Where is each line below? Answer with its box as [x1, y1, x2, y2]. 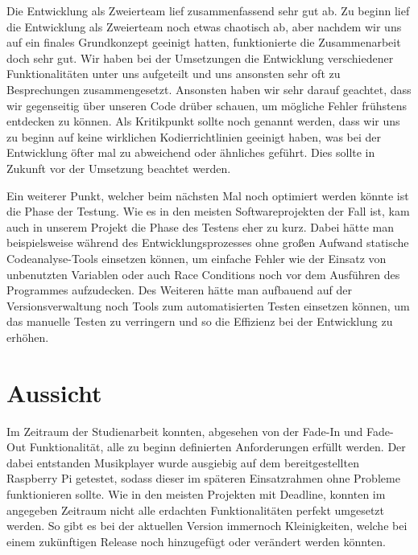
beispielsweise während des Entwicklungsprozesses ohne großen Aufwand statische [6, 234, 409, 251]
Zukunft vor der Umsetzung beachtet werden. [6, 159, 231, 176]
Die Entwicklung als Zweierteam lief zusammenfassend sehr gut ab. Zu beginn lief [6, 2, 410, 18]
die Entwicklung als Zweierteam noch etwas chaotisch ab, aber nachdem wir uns [6, 18, 402, 35]
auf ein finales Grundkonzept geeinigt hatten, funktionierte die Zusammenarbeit [6, 34, 401, 51]
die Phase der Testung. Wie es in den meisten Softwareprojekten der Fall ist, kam [6, 203, 410, 220]
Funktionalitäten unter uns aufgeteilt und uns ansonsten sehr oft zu [6, 65, 341, 82]
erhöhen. [6, 328, 49, 345]
